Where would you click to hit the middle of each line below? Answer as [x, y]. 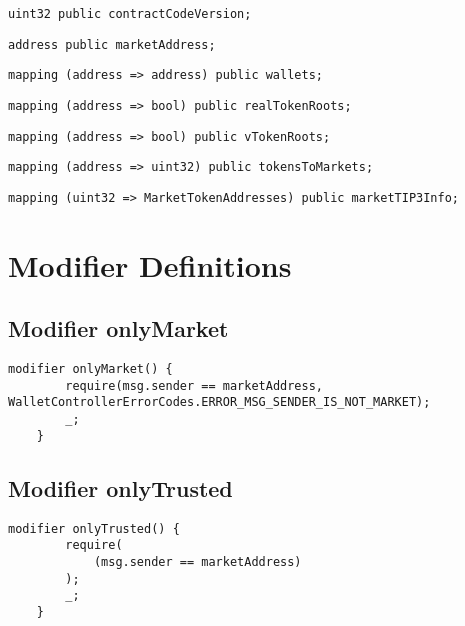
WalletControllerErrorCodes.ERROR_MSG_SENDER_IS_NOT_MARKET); [219, 402]
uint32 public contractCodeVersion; [130, 14]
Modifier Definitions [150, 264]
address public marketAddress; [112, 44]
